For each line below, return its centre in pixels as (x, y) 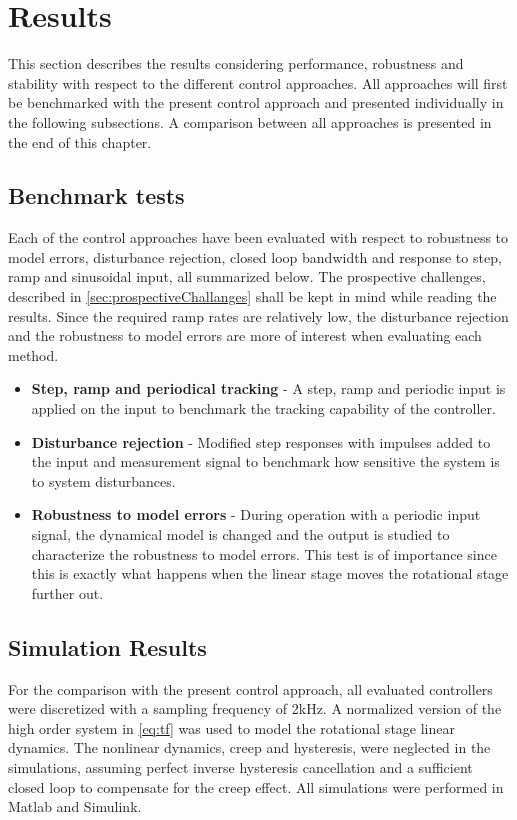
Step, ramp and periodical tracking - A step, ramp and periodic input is (268, 388)
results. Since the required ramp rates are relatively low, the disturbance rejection (258, 315)
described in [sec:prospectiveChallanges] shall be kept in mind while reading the (252, 296)
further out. (67, 592)
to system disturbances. (103, 480)
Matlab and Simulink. (75, 806)
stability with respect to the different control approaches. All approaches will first (258, 82)
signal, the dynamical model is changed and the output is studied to (240, 534)
